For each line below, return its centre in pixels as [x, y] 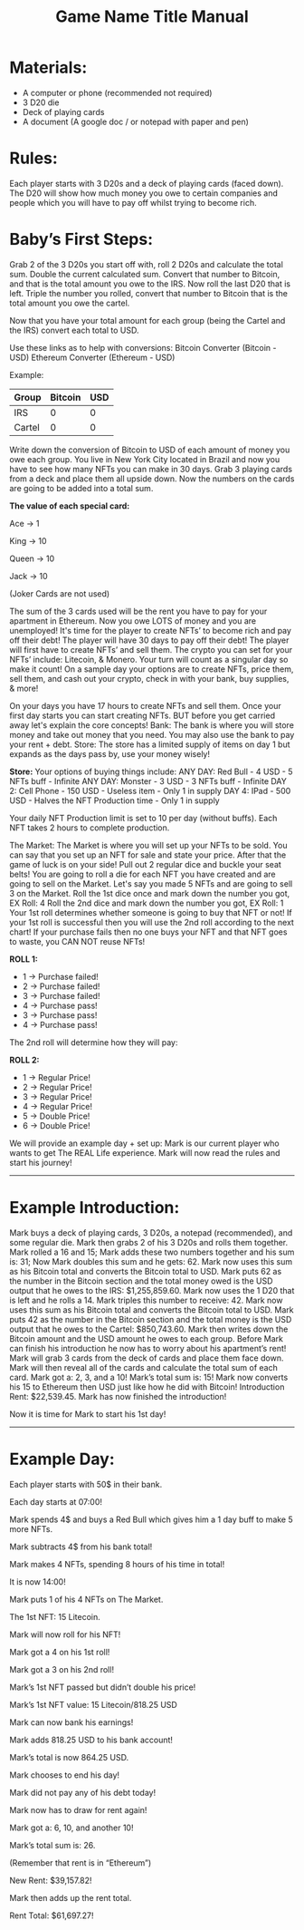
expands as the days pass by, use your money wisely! [110, 753]
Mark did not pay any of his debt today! [83, 1792]
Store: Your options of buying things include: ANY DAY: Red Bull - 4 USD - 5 [151, 771]
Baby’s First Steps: [81, 240]
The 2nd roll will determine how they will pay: [94, 1042]
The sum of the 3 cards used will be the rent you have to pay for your [138, 611]
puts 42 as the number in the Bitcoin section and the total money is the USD [151, 1319]
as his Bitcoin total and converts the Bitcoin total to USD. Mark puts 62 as [146, 1271]
